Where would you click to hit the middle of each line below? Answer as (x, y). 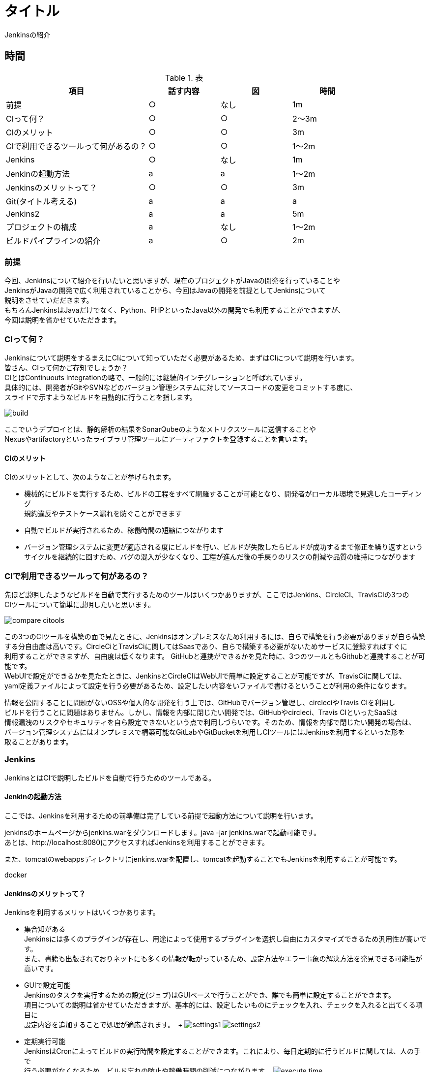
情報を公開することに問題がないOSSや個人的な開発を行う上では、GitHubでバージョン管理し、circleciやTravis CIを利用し (200, 703)
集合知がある (45, 929)
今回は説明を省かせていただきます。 (63, 320)
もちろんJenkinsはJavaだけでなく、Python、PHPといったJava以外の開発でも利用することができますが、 (175, 310)
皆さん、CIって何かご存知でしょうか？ (66, 368)
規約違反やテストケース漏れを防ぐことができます (103, 514)
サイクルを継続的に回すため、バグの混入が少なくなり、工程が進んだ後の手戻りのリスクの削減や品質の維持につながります (220, 557)
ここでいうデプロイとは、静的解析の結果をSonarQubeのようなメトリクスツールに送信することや (160, 429)
